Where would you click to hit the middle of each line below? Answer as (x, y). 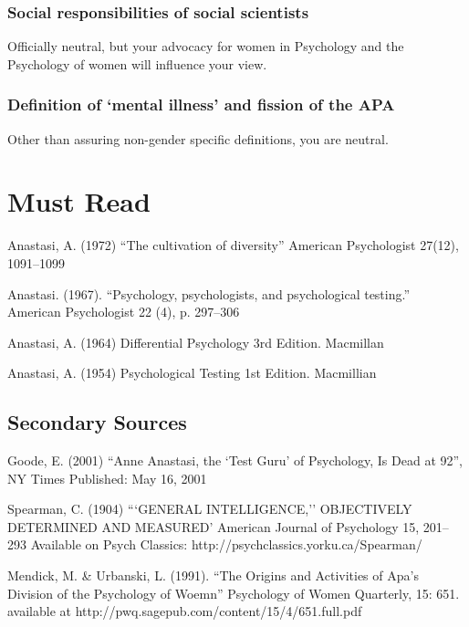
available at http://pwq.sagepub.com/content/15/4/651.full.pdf (185, 611)
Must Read (79, 201)
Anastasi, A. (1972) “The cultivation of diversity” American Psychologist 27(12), (233, 245)
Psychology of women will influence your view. (137, 63)
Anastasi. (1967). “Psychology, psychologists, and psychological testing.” (209, 293)
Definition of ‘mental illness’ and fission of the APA (201, 104)
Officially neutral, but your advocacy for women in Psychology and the (206, 46)
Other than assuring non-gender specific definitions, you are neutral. (198, 138)
